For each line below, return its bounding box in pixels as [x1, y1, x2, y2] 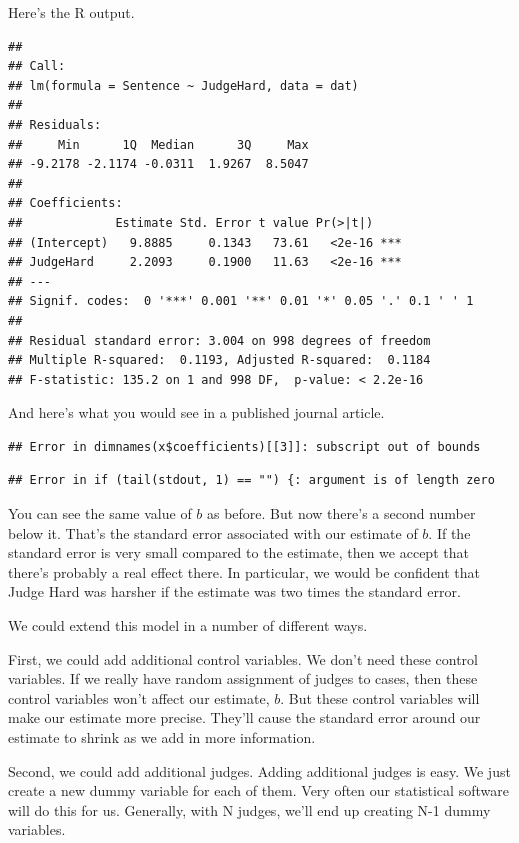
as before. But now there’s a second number [207, 503, 476, 524]
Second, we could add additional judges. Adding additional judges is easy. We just [8, 760, 511, 781]
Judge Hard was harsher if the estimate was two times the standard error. [8, 581, 461, 602]
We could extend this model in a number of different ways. [8, 615, 368, 636]
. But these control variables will [280, 687, 480, 708]
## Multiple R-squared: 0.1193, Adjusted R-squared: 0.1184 [8, 353, 431, 368]
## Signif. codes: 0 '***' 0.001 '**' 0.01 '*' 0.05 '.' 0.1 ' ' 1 [8, 294, 474, 309]
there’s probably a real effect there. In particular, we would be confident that [8, 561, 481, 582]
